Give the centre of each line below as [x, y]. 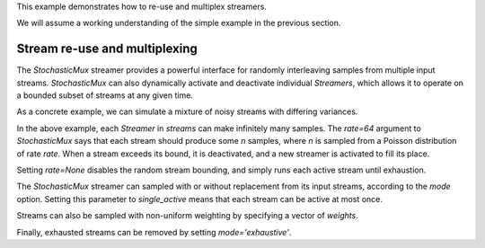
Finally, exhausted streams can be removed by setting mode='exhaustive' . [154, 232]
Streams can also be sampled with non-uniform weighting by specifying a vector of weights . [187, 216]
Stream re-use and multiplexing [107, 49]
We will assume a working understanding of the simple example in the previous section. [179, 23]
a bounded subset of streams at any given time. [105, 95]
